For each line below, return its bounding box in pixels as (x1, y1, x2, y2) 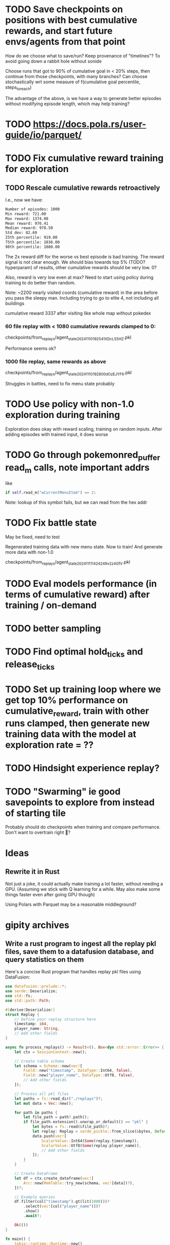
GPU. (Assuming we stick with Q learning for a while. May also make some (5, 886, 160, 892)
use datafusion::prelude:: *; (5, 984, 67, 989)
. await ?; (23, 1214, 42, 1219)
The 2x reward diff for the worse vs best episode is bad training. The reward (5, 253, 164, 259)
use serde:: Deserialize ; (5, 989, 58, 994)
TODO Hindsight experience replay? (5, 763, 160, 774)
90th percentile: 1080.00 (5, 244, 60, 249)
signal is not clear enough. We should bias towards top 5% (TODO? (5, 259, 146, 265)
